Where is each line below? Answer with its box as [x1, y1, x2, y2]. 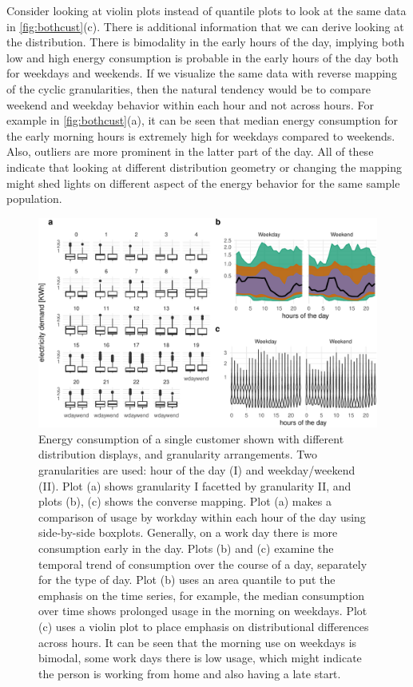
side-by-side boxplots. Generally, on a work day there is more [38, 524, 338, 541]
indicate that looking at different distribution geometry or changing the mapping [6, 158, 402, 175]
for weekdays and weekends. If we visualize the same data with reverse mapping [6, 65, 397, 81]
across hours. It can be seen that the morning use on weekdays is [38, 633, 357, 650]
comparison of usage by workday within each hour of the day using [38, 508, 366, 525]
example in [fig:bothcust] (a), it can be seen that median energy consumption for [6, 112, 398, 129]
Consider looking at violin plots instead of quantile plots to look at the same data [6, 2, 407, 18]
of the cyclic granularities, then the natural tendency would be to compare [6, 80, 371, 97]
